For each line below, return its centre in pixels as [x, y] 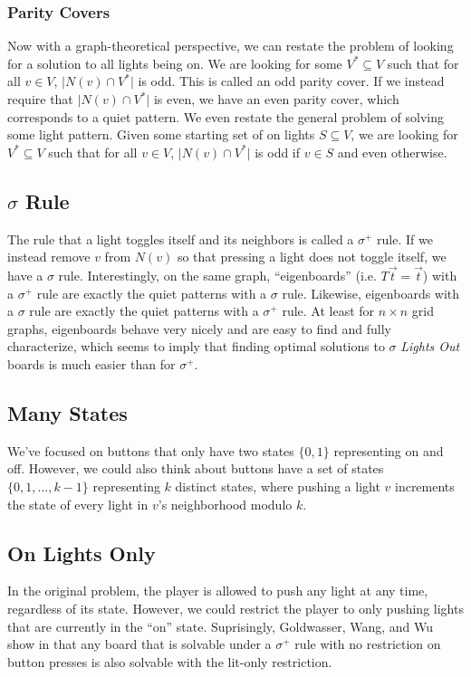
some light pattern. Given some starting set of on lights [161, 134]
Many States [67, 412]
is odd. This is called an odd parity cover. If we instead [291, 81]
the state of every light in [78, 504]
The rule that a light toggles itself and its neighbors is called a [181, 238]
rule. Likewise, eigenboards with [371, 293]
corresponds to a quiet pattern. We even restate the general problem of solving [226, 116]
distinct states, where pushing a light [278, 486]
